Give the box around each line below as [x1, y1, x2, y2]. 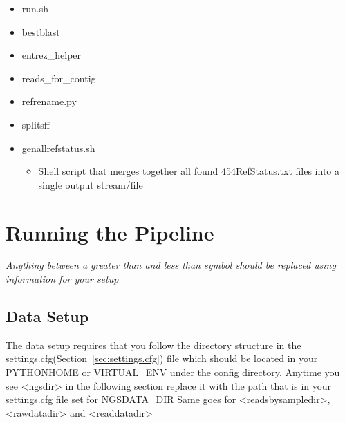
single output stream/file [38, 177, 143, 191]
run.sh [21, 1, 49, 15]
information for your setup [6, 272, 119, 286]
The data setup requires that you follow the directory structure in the [6, 337, 301, 352]
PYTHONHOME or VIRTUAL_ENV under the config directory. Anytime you [6, 365, 340, 379]
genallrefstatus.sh [21, 140, 95, 155]
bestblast [21, 24, 60, 39]
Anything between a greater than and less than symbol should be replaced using [6, 258, 336, 272]
